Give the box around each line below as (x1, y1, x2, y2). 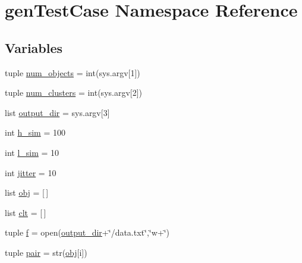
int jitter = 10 (5, 166, 56, 179)
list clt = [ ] (5, 206, 46, 218)
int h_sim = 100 (5, 126, 65, 139)
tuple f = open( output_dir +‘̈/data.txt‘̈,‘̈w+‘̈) (5, 226, 170, 239)
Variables (5, 38, 63, 57)
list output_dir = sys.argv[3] (5, 106, 110, 118)
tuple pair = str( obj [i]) (5, 246, 87, 258)
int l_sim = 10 (5, 146, 59, 158)
